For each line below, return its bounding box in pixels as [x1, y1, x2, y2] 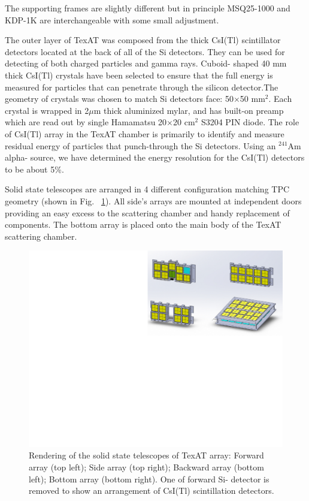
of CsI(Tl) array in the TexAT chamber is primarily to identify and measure [5, 127, 284, 140]
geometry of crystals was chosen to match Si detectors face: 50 [5, 92, 234, 105]
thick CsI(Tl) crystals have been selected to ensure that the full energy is [5, 68, 273, 81]
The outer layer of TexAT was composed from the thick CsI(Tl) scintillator [5, 34, 281, 46]
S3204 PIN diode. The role [201, 116, 299, 128]
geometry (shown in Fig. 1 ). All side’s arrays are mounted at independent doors [5, 194, 302, 207]
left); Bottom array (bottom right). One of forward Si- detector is [29, 472, 269, 485]
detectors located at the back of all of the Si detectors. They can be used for [5, 45, 285, 58]
